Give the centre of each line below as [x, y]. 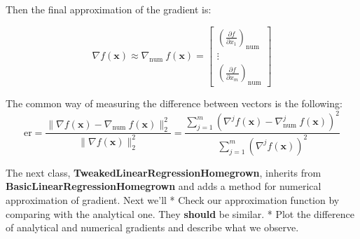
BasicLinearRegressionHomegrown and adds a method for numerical [164, 186]
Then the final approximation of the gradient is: [109, 9]
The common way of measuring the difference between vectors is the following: [174, 103]
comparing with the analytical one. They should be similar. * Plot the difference [180, 213]
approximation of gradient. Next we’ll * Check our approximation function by [173, 199]
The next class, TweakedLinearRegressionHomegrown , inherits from [164, 172]
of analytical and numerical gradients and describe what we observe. [152, 227]
